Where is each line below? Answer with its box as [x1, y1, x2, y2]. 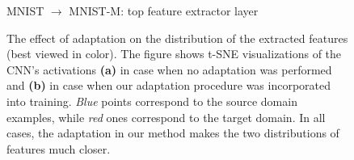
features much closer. [6, 140, 111, 157]
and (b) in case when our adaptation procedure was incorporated [6, 77, 331, 94]
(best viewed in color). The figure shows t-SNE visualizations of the [6, 45, 342, 62]
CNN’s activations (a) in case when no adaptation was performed [6, 61, 332, 78]
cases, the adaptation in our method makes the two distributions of [6, 124, 339, 141]
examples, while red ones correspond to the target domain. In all [6, 108, 326, 125]
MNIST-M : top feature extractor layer [69, 2, 259, 19]
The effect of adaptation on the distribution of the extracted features [6, 29, 348, 46]
